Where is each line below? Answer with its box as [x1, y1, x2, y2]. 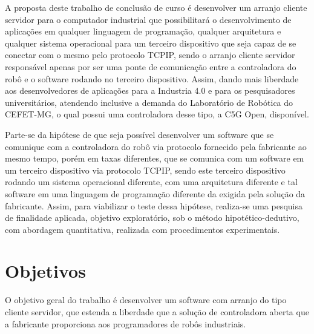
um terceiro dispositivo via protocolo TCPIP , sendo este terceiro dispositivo [5, 163, 286, 176]
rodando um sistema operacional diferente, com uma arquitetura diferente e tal [5, 175, 298, 188]
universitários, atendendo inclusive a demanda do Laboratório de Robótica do [5, 96, 293, 108]
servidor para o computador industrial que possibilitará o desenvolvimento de [5, 13, 292, 25]
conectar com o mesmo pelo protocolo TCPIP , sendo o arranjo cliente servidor [5, 48, 295, 61]
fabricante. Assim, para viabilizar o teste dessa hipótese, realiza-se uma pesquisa [5, 199, 303, 212]
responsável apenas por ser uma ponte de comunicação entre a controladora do [5, 60, 296, 73]
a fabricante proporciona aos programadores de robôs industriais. [5, 317, 246, 330]
